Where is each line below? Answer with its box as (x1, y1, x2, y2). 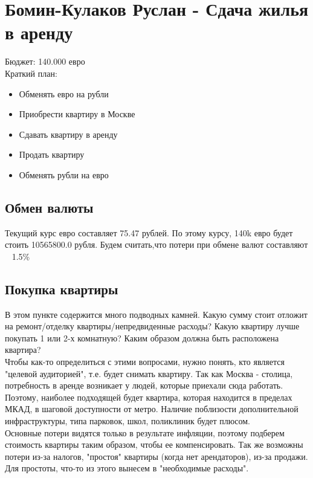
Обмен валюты (5, 198, 94, 216)
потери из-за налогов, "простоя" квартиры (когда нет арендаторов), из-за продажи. (5, 450, 308, 462)
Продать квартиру (19, 148, 85, 161)
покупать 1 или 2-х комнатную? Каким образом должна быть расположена (5, 331, 279, 344)
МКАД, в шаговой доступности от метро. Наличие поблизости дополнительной (5, 402, 298, 415)
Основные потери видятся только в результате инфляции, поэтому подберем (5, 426, 285, 439)
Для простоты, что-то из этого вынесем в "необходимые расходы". (5, 462, 249, 474)
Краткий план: (5, 66, 57, 79)
